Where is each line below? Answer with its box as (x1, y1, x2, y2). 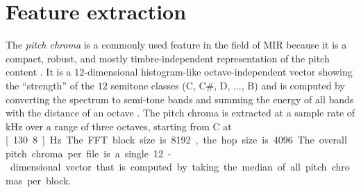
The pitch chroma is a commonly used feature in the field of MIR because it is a (6, 37, 347, 52)
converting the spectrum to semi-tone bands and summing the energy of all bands (6, 91, 354, 106)
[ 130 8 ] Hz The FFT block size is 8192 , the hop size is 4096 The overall (6, 132, 347, 147)
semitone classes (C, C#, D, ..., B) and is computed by (110, 78, 345, 92)
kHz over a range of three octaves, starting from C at (6, 119, 232, 133)
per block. (27, 173, 72, 188)
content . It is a (6, 64, 72, 79)
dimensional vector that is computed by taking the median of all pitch (10, 159, 327, 174)
